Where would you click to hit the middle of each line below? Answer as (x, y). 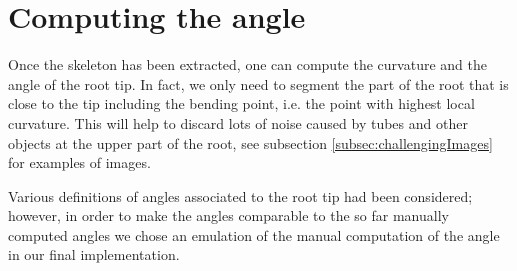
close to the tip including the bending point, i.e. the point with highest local (241, 103)
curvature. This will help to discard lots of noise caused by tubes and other (238, 122)
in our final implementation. (94, 254)
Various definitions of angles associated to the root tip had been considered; (240, 195)
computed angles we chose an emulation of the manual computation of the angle (254, 234)
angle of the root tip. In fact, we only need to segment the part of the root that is (258, 83)
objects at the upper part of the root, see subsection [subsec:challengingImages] (250, 142)
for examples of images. (79, 162)
